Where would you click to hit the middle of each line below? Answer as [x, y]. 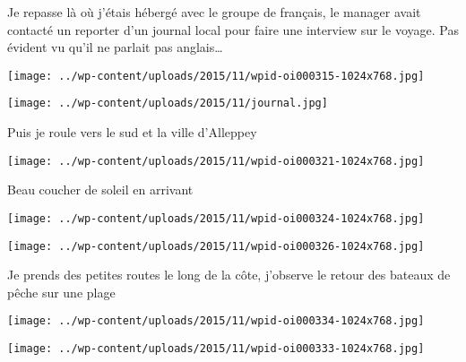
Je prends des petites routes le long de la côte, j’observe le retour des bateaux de [229, 275]
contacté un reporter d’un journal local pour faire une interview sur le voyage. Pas [233, 29]
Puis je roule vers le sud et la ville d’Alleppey [132, 132]
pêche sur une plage [61, 292]
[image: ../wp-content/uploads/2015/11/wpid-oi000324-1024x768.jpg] [216, 218]
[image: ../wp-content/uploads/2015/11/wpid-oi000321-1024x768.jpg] [216, 161]
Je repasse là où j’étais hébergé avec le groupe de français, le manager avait [214, 12]
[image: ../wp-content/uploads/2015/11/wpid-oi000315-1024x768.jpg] [216, 76]
